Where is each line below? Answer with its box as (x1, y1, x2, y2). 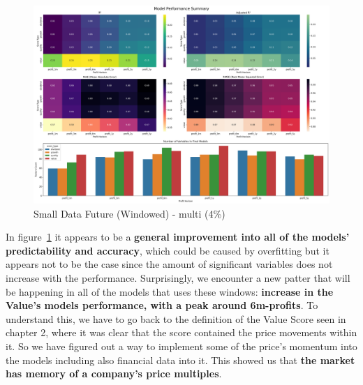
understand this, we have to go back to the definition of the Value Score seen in (6, 311, 346, 326)
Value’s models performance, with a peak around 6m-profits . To (6, 298, 318, 312)
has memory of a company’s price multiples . (6, 366, 222, 381)
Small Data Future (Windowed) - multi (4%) (34, 206, 225, 220)
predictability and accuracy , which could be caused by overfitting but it (6, 243, 329, 257)
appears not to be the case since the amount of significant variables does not (6, 257, 333, 271)
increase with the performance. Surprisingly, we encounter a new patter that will (6, 271, 350, 285)
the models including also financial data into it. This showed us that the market (6, 352, 355, 367)
